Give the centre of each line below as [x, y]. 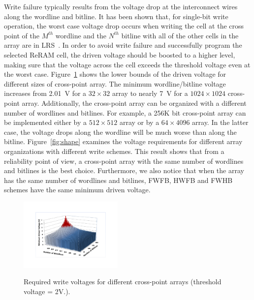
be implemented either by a [46, 122]
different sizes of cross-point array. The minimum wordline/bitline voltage [115, 83]
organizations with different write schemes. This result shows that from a [114, 151]
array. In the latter [220, 122]
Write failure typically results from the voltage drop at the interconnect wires [121, 6]
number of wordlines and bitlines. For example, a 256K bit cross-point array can [125, 112]
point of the [22, 35]
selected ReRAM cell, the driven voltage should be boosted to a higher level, [120, 54]
